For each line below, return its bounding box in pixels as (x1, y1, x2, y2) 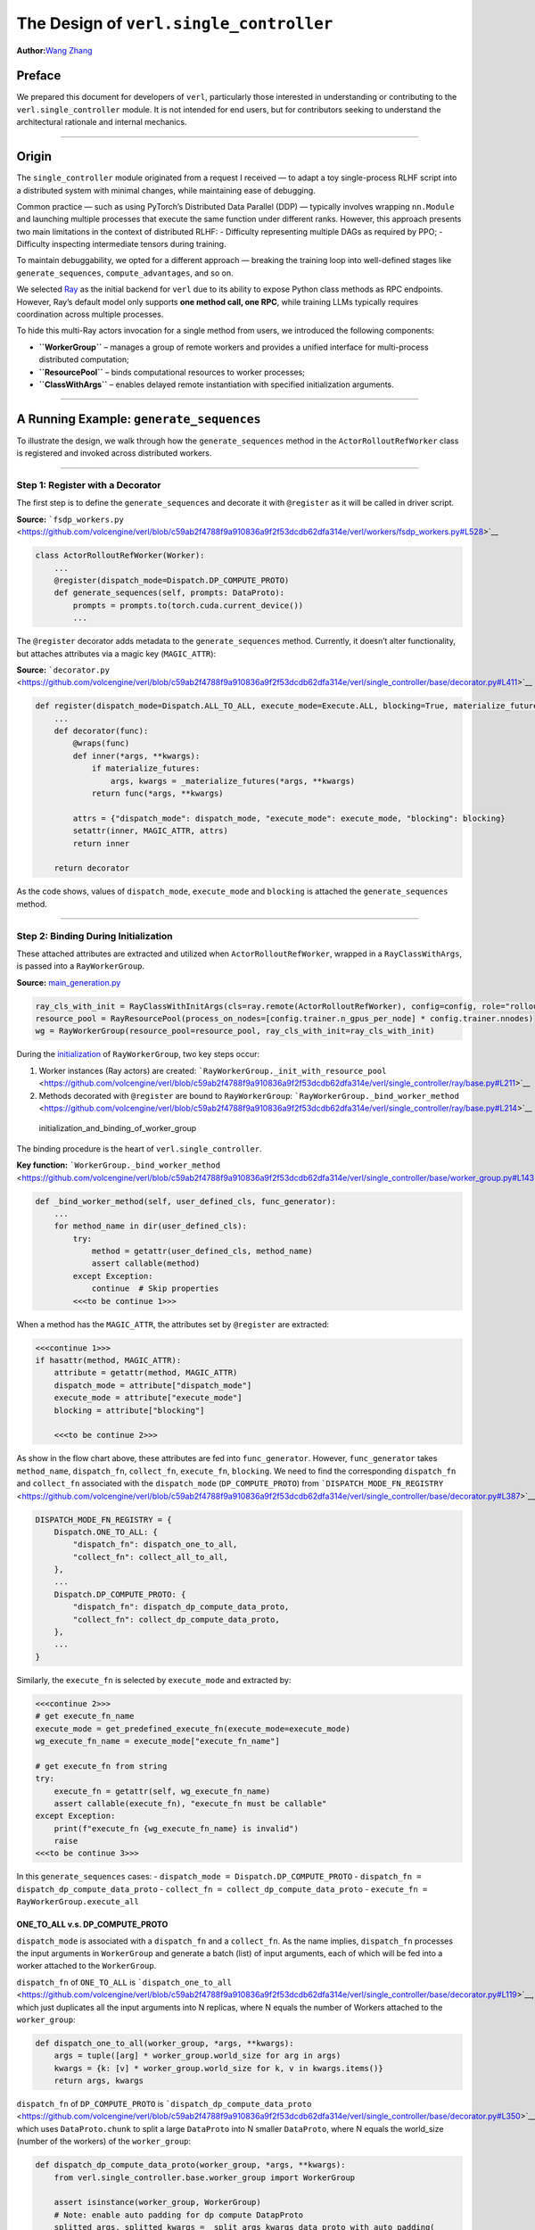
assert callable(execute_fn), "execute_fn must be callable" (53, 1798, 327, 1808)
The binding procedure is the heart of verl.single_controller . (16, 1143, 262, 1154)
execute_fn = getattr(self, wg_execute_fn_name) (53, 1786, 271, 1796)
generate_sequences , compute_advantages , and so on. (16, 268, 234, 278)
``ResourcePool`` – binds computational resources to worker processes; (38, 367, 305, 377)
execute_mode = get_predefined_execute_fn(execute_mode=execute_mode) (35, 1723, 351, 1734)
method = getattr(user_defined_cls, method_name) (91, 1246, 313, 1257)
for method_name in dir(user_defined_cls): (53, 1221, 247, 1231)
